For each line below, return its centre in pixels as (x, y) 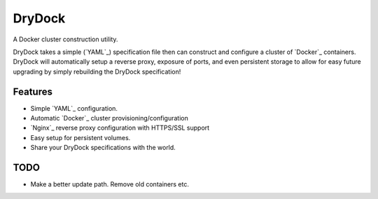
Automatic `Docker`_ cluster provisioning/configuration (109, 118)
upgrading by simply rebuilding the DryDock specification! (97, 71)
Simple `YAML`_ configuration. (74, 108)
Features (33, 91)
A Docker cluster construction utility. (65, 39)
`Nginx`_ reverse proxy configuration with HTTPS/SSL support (120, 128)
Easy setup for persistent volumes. (80, 137)
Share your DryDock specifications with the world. (103, 148)
